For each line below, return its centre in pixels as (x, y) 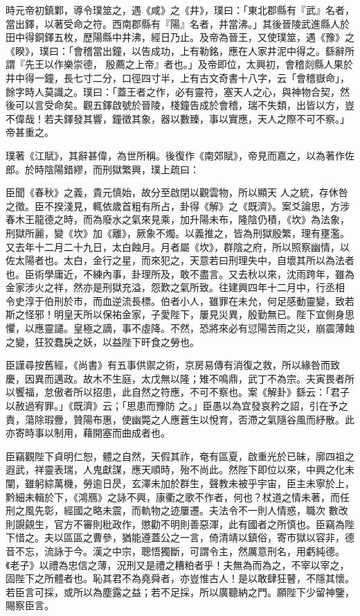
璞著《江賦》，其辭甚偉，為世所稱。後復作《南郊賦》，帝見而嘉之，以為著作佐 (180, 155)
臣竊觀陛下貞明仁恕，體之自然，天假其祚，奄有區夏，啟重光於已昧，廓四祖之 (180, 456)
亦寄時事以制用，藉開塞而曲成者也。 (88, 433)
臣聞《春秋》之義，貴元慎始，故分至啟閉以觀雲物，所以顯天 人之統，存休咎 (177, 192)
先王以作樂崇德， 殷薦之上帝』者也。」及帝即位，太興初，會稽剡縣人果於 (189, 64)
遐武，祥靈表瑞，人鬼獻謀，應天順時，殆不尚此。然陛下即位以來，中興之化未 (180, 469)
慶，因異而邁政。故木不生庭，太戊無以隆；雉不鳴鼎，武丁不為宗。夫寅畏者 (175, 378)
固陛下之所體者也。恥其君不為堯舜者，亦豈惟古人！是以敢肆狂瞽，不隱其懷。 (180, 578)
